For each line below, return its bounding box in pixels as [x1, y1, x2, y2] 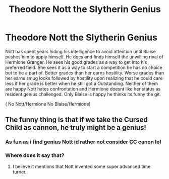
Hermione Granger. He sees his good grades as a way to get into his [5, 59, 147, 65]
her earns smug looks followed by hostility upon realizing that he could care [5, 75, 163, 81]
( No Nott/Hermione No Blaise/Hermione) [5, 101, 91, 107]
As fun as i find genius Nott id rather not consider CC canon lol [5, 138, 161, 145]
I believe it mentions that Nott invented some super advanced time [12, 163, 151, 169]
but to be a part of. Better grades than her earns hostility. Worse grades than [5, 69, 164, 76]
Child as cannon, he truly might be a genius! [5, 123, 146, 132]
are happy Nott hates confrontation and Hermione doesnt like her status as [5, 85, 161, 92]
